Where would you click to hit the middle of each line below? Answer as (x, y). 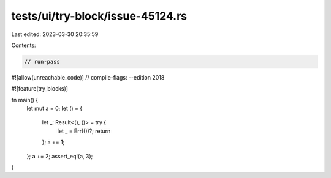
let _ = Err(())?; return (84, 131)
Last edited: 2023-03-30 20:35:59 (55, 34)
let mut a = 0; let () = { (55, 109)
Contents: (24, 45)
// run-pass (42, 61)
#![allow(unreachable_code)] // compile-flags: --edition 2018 (88, 77)
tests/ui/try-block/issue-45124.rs (99, 16)
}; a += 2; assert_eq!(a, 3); (60, 156)
